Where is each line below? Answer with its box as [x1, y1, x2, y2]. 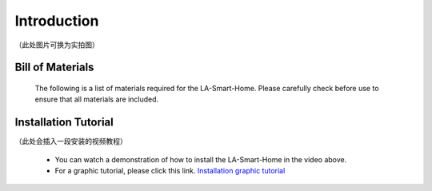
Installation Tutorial [14, 116, 114, 129]
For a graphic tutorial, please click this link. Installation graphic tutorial [54, 166, 286, 176]
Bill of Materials [14, 61, 94, 74]
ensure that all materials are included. [34, 94, 159, 104]
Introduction [14, 12, 99, 30]
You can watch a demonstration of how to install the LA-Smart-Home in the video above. [54, 154, 347, 164]
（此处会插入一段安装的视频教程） [14, 137, 127, 146]
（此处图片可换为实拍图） [14, 40, 99, 50]
